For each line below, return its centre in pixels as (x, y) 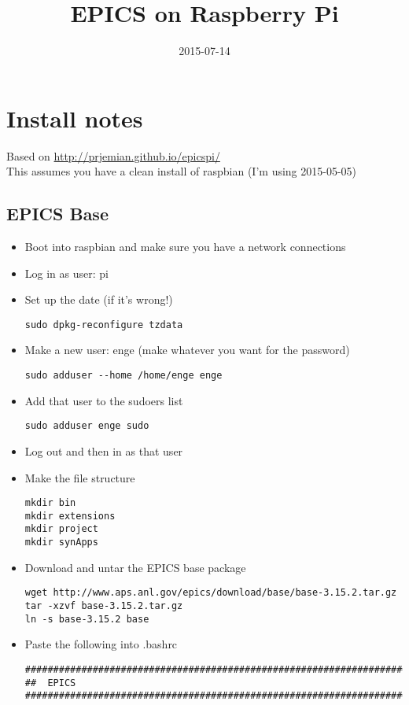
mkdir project (61, 529)
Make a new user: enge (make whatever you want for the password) (187, 350)
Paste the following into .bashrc (101, 644)
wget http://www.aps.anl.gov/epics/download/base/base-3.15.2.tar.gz (211, 593)
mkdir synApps (61, 543)
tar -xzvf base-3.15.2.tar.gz (104, 606)
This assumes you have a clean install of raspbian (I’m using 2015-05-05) (182, 171)
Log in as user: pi (66, 273)
